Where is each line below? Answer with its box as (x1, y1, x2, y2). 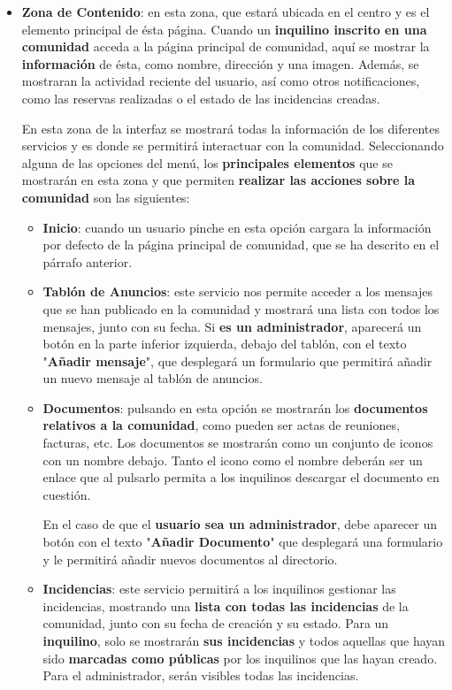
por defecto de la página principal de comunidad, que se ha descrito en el (42, 235, 440, 254)
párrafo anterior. (42, 252, 133, 271)
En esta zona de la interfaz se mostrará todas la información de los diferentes (21, 119, 440, 137)
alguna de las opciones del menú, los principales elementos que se (21, 153, 393, 172)
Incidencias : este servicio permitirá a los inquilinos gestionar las (42, 579, 396, 598)
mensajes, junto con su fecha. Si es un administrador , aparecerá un (42, 317, 422, 335)
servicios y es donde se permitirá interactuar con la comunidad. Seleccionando (21, 136, 444, 155)
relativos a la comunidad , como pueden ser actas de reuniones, (42, 416, 400, 434)
